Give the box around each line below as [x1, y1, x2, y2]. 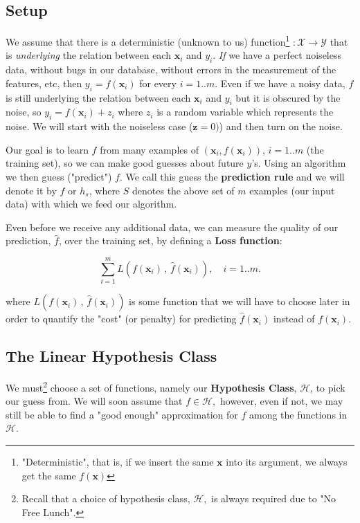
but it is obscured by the [235, 90, 341, 104]
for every [139, 75, 177, 90]
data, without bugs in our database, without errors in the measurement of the [6, 62, 336, 77]
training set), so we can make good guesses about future [6, 156, 244, 170]
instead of [273, 311, 315, 326]
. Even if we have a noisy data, [215, 75, 345, 90]
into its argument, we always [226, 454, 348, 468]
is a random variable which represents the [156, 104, 334, 119]
